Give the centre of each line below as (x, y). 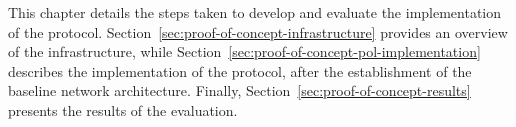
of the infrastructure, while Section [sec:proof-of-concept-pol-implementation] (244, 51)
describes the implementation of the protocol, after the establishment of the (240, 70)
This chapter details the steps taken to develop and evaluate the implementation (255, 12)
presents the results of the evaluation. (123, 109)
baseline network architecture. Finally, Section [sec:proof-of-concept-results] (239, 90)
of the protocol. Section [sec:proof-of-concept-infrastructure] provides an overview (258, 31)
